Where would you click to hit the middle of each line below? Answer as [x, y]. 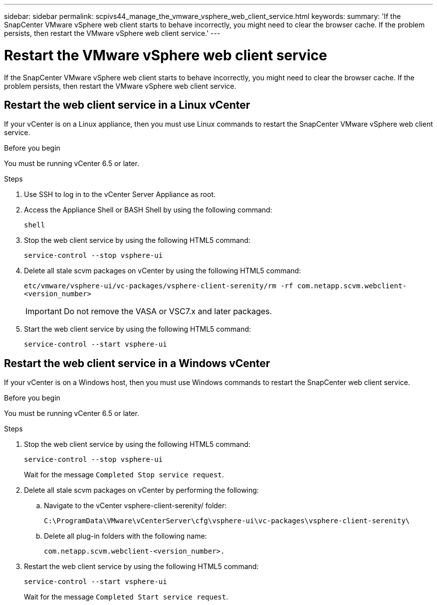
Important [44, 311]
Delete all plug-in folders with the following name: [125, 536]
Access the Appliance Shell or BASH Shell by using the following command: [148, 210]
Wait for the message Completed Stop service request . [124, 475]
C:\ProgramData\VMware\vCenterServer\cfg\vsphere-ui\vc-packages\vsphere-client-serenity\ [227, 521]
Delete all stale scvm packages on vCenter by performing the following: [141, 490]
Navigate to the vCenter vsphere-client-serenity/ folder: [135, 506]
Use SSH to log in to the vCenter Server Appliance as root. [120, 195]
